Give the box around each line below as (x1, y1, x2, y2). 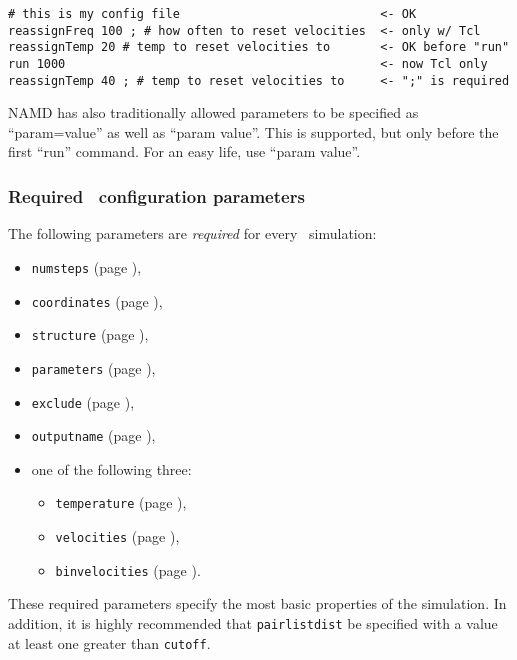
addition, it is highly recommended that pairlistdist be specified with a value (8, 612, 498, 633)
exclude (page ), (31, 391, 135, 412)
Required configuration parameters (8, 183, 305, 208)
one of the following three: (31, 458, 192, 479)
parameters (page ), (31, 357, 156, 378)
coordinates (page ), (31, 290, 163, 311)
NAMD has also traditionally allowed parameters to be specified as (8, 102, 419, 123)
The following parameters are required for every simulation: (8, 223, 377, 244)
